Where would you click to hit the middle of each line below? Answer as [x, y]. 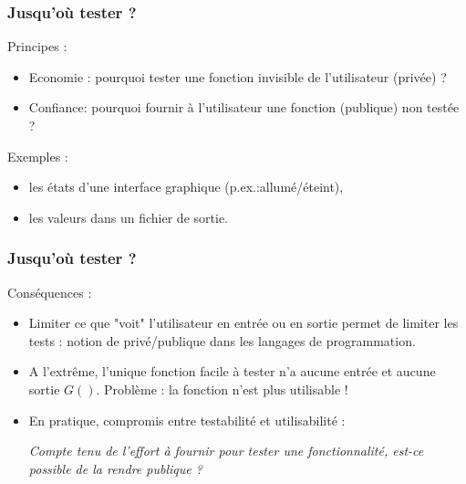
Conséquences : [50, 292]
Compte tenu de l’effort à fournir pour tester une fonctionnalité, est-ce [226, 451]
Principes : [37, 46]
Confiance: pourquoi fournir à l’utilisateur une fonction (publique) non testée [244, 107]
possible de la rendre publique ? [115, 468]
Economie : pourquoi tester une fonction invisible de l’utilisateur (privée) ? [238, 76]
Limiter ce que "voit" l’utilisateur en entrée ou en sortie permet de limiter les [243, 323]
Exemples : [38, 156]
